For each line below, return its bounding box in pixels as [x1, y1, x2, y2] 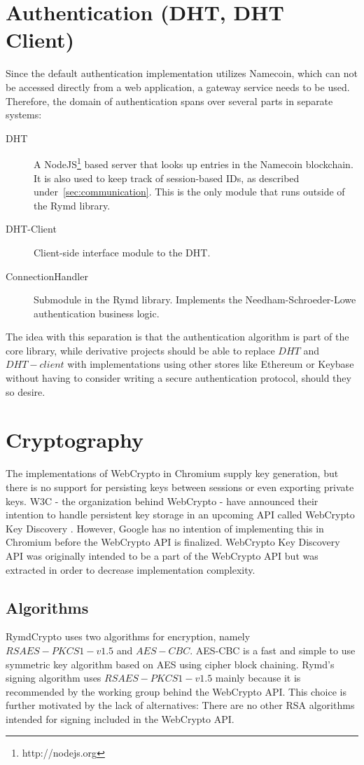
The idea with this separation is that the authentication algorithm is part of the [6, 329, 349, 344]
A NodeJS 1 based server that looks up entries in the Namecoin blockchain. [34, 155, 353, 171]
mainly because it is [215, 670, 301, 685]
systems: [6, 107, 42, 122]
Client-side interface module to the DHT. [34, 244, 211, 259]
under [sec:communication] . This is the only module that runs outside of [34, 184, 345, 199]
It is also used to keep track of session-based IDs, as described [34, 170, 300, 185]
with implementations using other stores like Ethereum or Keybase [67, 357, 354, 371]
